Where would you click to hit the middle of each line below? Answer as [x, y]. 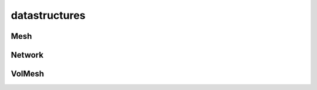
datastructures [48, 15]
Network [27, 55]
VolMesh [27, 74]
